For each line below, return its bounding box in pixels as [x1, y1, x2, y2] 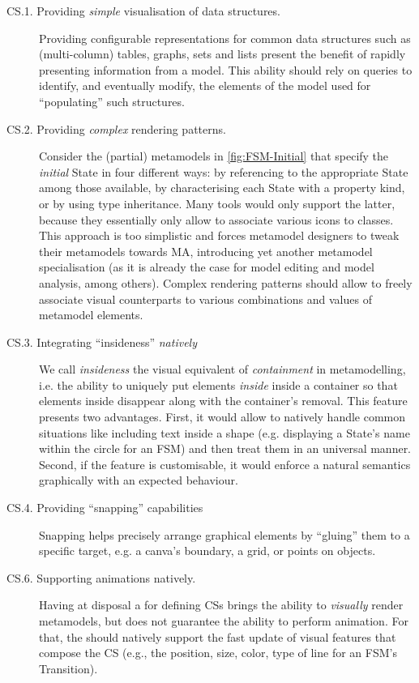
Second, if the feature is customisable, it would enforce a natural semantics [39, 455, 411, 472]
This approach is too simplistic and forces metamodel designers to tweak [39, 227, 400, 244]
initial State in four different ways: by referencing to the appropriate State [39, 163, 408, 180]
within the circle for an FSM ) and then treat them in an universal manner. [39, 440, 412, 457]
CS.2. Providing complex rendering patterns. [6, 120, 226, 137]
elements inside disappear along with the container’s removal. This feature [39, 392, 408, 409]
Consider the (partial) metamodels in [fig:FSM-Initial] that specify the [39, 147, 389, 164]
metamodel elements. [39, 306, 143, 323]
